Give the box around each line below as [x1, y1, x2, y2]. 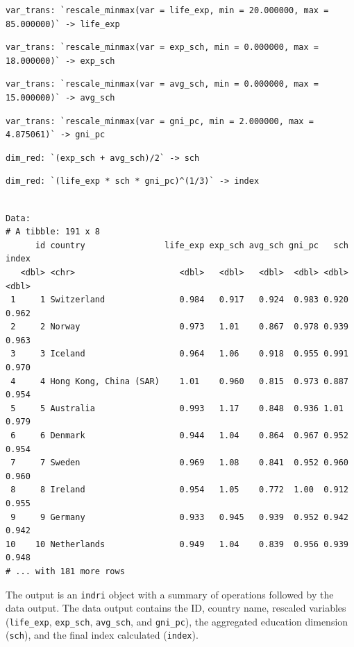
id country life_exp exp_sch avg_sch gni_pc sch [35, 240, 348, 250]
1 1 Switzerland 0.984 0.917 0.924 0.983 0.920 [10, 295, 348, 305]
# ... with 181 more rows [6, 566, 125, 576]
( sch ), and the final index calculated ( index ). [6, 628, 199, 642]
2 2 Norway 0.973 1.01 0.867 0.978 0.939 [10, 322, 348, 332]
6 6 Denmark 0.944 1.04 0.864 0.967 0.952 [10, 431, 348, 441]
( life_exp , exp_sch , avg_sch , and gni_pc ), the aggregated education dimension [6, 614, 348, 628]
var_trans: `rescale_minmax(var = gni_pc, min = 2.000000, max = [6, 116, 314, 126]
